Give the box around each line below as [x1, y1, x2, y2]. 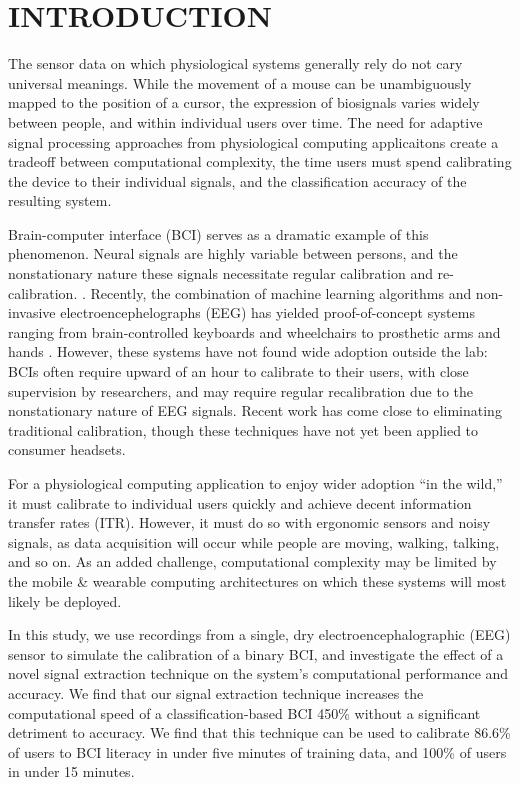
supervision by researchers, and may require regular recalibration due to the [8, 380, 474, 401]
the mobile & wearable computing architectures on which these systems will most [8, 570, 507, 591]
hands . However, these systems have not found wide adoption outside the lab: [8, 341, 488, 362]
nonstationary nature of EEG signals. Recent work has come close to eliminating [8, 400, 502, 421]
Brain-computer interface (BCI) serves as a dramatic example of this [8, 223, 429, 244]
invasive [8, 302, 56, 323]
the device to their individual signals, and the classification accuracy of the [8, 170, 467, 191]
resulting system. [8, 190, 112, 211]
